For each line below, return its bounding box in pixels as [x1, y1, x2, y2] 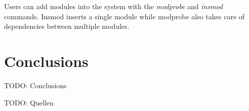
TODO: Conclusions [4, 80, 67, 90]
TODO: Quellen [4, 97, 54, 107]
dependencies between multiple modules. [4, 21, 130, 31]
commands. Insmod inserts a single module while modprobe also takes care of [4, 11, 245, 21]
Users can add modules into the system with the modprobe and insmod [4, 1, 223, 11]
